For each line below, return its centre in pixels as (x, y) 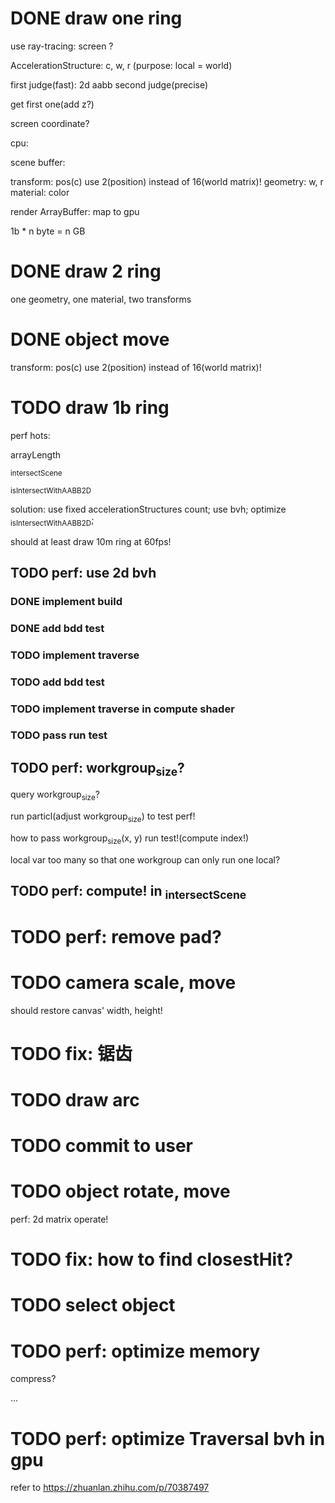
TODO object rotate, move (120, 1191)
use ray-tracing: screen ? (62, 46)
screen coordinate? (50, 123)
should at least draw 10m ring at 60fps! (91, 541)
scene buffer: (38, 162)
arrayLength (36, 454)
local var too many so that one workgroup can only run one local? (145, 859)
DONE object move (90, 339)
